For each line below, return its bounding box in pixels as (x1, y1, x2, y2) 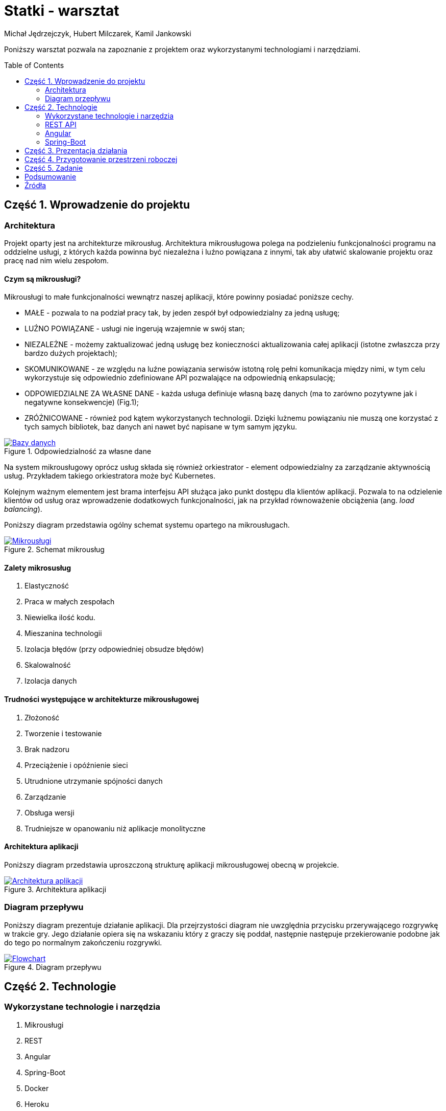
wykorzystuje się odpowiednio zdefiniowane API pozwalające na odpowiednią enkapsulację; (24, 373, 335, 382)
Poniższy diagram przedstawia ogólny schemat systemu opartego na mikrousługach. (4, 520, 290, 530)
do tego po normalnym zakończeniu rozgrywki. (4, 938, 162, 947)
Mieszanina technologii (24, 629, 102, 638)
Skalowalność (24, 661, 71, 670)
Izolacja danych (24, 676, 77, 686)
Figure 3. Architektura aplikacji (4, 885, 107, 894)
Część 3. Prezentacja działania (24, 146, 128, 155)
